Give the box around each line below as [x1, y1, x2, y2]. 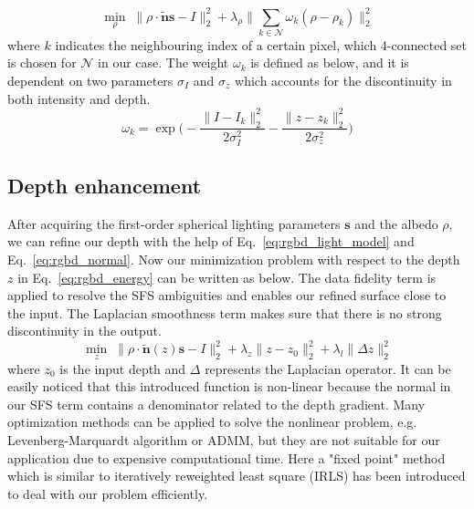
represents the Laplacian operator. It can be [205, 358, 451, 378]
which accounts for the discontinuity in [235, 71, 452, 90]
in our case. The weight [98, 53, 229, 72]
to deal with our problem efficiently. [7, 483, 208, 503]
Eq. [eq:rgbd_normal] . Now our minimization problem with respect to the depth [7, 250, 460, 268]
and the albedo [354, 213, 438, 233]
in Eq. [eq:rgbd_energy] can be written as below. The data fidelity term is [17, 267, 437, 286]
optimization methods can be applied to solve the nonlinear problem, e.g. [7, 412, 417, 431]
